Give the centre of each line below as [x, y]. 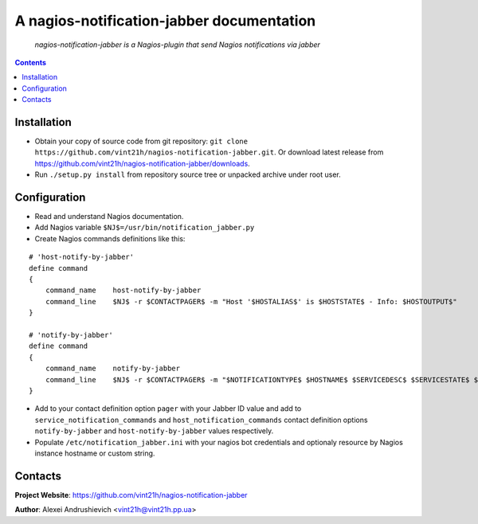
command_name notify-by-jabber [113, 369]
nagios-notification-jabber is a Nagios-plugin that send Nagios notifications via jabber [177, 45]
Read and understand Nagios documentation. [109, 217]
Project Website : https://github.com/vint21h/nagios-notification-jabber [131, 495]
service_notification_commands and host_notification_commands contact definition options [201, 420]
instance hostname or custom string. [95, 453]
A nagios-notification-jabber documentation [165, 21]
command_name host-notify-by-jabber [123, 290]
